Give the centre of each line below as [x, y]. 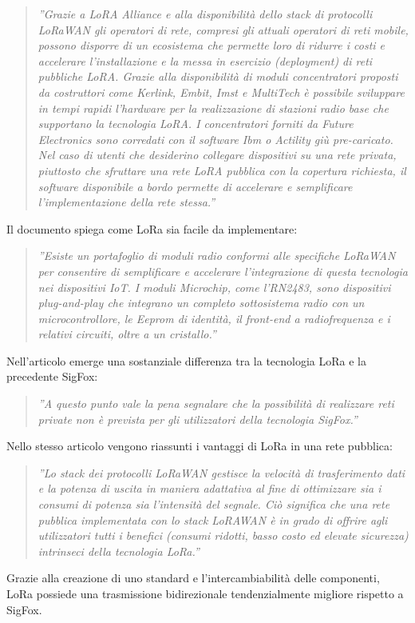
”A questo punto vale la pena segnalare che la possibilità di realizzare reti [216, 403]
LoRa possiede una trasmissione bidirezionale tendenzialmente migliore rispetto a [205, 593]
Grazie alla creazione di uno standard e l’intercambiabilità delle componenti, [193, 578]
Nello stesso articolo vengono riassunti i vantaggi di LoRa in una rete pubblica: [200, 446]
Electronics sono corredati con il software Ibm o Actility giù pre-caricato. [215, 139]
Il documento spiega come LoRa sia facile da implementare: [152, 228]
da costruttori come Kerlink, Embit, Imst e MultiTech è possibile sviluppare [221, 92]
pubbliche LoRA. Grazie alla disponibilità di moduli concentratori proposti [218, 76]
